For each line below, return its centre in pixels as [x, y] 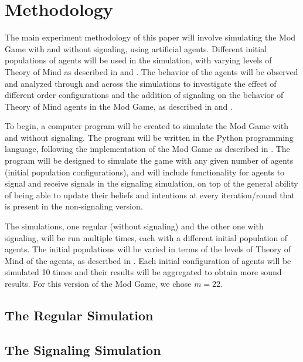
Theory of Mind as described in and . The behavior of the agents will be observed [151, 71]
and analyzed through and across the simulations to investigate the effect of [141, 83]
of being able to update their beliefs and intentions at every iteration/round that [150, 194]
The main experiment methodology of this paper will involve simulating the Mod [150, 37]
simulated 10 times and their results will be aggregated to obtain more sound [143, 272]
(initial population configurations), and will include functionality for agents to [145, 172]
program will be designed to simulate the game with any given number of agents [149, 160]
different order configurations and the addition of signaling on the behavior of [144, 95]
